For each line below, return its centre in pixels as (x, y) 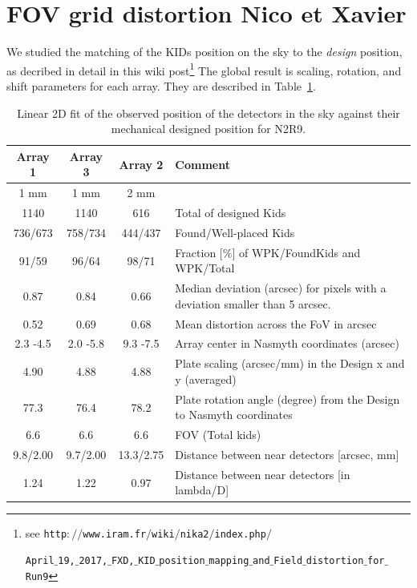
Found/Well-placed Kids (235, 232)
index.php (240, 534)
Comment (203, 164)
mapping (229, 561)
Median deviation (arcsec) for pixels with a (281, 288)
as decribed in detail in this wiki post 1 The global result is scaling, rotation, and (204, 69)
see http (46, 532)
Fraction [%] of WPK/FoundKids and (268, 252)
